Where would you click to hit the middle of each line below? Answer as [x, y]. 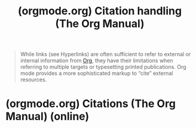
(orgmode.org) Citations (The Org [91, 104]
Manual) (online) [48, 116]
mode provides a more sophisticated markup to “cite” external [97, 74]
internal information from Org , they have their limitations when [97, 60]
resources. [33, 80]
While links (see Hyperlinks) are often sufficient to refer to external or [105, 54]
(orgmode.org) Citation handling [100, 11]
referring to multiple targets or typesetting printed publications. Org [103, 67]
